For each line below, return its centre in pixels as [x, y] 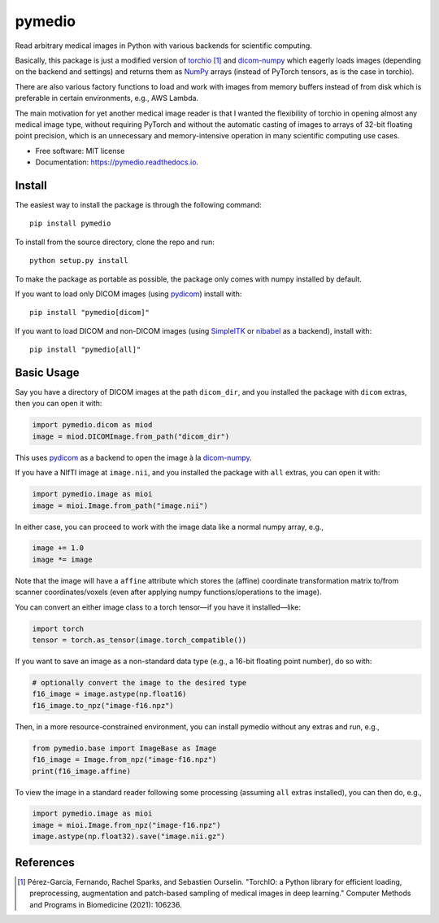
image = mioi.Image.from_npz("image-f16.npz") [126, 825]
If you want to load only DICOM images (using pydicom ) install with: [128, 294]
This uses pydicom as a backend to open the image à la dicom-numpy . [133, 457]
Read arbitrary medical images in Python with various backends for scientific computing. [163, 46]
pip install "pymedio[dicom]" [90, 313]
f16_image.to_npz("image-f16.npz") [103, 705]
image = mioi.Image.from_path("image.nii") [120, 505]
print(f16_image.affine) [82, 771]
